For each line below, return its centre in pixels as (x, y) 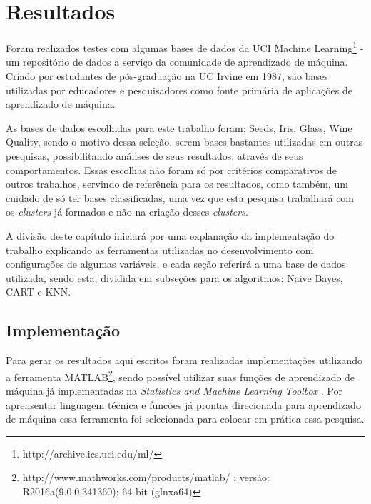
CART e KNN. (39, 292)
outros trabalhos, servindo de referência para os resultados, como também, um (177, 184)
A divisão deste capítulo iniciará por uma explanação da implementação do (170, 235)
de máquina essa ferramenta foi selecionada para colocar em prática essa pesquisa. (185, 419)
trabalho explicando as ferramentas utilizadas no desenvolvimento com (160, 250)
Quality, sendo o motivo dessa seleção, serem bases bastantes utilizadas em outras (184, 142)
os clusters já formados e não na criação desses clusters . (127, 212)
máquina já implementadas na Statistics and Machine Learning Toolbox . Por (174, 390)
